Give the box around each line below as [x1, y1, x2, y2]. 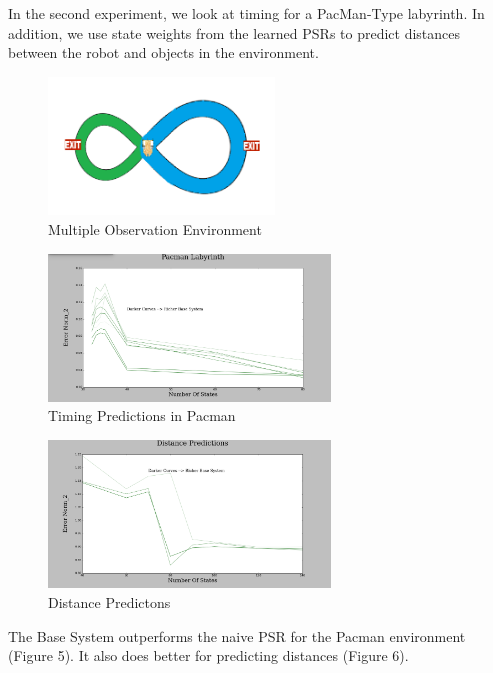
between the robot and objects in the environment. [8, 42, 319, 63]
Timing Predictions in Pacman [48, 405, 236, 426]
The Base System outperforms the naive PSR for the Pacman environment [8, 625, 466, 646]
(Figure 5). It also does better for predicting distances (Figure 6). [8, 645, 409, 666]
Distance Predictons [48, 592, 171, 613]
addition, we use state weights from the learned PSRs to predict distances [8, 22, 461, 43]
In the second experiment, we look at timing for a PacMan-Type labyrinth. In [8, 3, 485, 23]
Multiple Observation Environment [48, 218, 262, 239]
